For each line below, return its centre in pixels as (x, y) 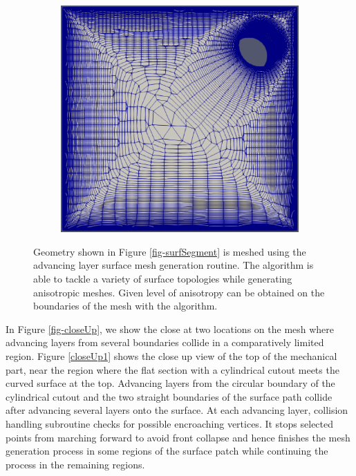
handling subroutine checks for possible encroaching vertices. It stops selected (170, 423)
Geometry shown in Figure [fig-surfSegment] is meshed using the (170, 251)
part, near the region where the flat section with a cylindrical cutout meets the (172, 369)
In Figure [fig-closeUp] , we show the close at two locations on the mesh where (170, 329)
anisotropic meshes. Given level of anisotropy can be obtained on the (179, 292)
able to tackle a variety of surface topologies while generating (163, 278)
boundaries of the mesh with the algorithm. (125, 306)
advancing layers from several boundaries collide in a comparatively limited (165, 342)
